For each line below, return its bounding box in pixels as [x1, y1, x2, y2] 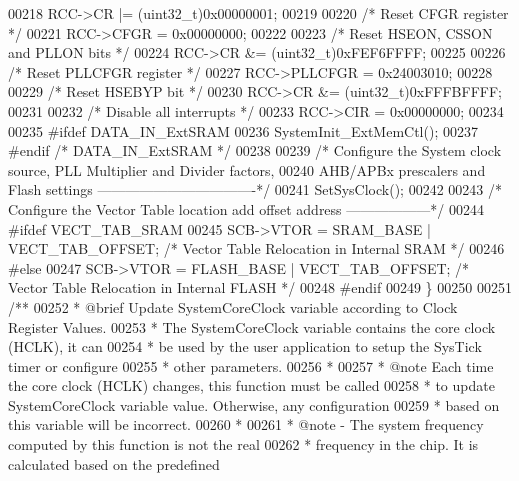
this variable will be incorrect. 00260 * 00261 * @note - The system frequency [8, 414, 484, 435]
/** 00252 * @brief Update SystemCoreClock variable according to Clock [8, 296, 458, 317]
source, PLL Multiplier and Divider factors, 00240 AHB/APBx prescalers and [8, 159, 486, 180]
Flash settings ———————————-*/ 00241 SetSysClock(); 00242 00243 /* [8, 179, 502, 200]
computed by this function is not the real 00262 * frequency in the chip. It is [8, 434, 479, 455]
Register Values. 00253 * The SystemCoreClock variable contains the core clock [8, 316, 496, 337]
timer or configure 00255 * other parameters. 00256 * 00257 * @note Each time [8, 355, 494, 376]
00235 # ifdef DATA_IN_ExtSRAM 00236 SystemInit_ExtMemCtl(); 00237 [8, 120, 478, 141]
